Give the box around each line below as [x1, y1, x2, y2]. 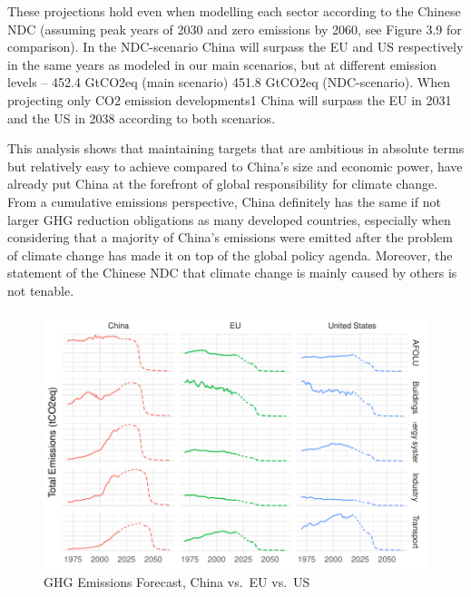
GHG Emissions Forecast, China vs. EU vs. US [44, 572, 310, 591]
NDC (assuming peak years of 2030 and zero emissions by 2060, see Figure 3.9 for [7, 19, 462, 38]
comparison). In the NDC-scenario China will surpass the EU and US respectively [7, 37, 464, 56]
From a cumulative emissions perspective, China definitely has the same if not [7, 191, 441, 210]
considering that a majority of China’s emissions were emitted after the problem [7, 228, 453, 247]
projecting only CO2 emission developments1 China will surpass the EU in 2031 [7, 90, 452, 109]
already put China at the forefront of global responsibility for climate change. [7, 174, 438, 193]
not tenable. [7, 280, 74, 299]
